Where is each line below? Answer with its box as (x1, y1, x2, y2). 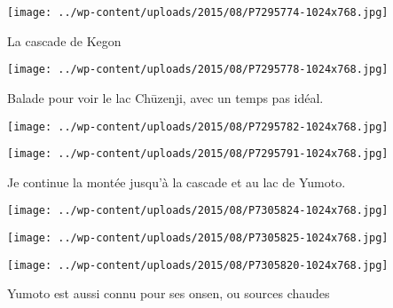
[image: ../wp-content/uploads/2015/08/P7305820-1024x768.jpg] (7, 258, 389, 272)
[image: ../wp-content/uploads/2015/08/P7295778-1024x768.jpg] (7, 63, 389, 76)
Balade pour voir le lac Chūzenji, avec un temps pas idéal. (7, 88, 324, 107)
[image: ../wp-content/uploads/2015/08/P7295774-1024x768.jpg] (7, 6, 389, 19)
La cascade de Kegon (7, 31, 122, 50)
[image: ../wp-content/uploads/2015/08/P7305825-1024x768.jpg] (7, 232, 389, 245)
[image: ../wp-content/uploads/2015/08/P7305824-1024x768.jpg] (7, 204, 389, 217)
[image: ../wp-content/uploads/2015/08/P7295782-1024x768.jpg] (7, 120, 389, 133)
